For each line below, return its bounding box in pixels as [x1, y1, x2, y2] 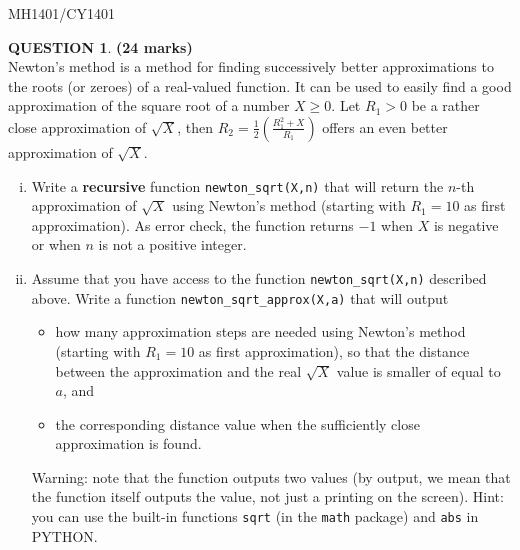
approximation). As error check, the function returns [31, 214, 354, 235]
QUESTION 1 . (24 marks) [8, 36, 193, 57]
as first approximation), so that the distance [198, 340, 470, 361]
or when [31, 234, 81, 255]
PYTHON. [31, 525, 98, 546]
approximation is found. [55, 433, 202, 454]
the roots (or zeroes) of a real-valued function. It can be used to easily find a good [8, 75, 512, 96]
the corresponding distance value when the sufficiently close [55, 413, 420, 434]
